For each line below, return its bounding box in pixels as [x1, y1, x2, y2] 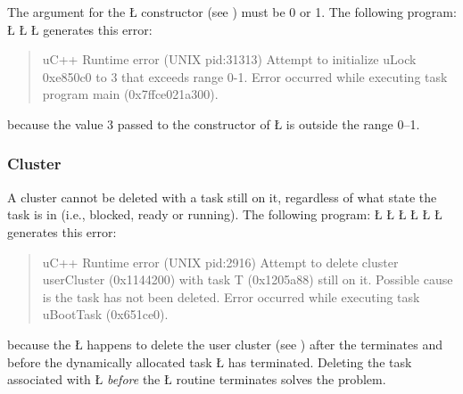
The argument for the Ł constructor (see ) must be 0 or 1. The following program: [7, 3, 457, 21]
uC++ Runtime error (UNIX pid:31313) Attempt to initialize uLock [42, 50, 417, 69]
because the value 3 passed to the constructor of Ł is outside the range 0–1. [7, 114, 420, 133]
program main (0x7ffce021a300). [42, 85, 219, 103]
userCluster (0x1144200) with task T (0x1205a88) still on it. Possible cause [42, 270, 453, 289]
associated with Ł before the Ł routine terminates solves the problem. [7, 370, 386, 389]
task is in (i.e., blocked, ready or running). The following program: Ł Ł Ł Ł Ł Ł [7, 205, 442, 224]
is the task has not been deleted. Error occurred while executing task [42, 287, 420, 306]
